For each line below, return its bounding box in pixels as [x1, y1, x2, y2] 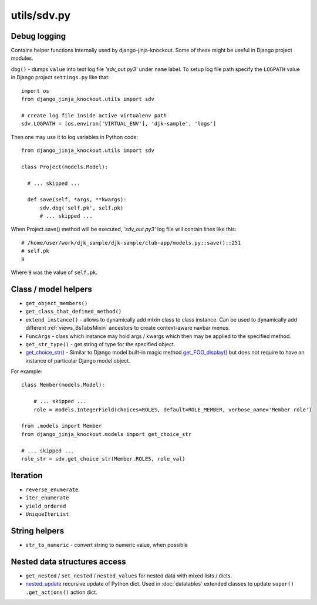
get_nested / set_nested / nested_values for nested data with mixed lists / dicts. [25, 572, 232, 579]
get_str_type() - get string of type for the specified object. [25, 340, 176, 347]
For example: [11, 368, 43, 375]
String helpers [11, 526, 65, 536]
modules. [11, 55, 33, 62]
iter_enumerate [25, 495, 70, 501]
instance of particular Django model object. [25, 357, 130, 364]
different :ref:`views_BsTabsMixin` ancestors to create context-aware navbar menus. [25, 325, 230, 332]
